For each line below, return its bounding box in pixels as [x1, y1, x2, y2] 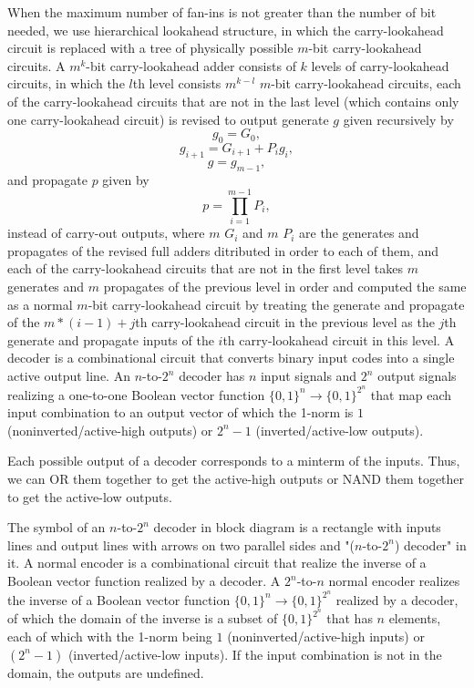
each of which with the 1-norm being [7, 626, 212, 645]
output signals [377, 366, 457, 385]
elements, [388, 609, 441, 628]
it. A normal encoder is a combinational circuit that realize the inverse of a [7, 553, 427, 572]
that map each [370, 385, 452, 404]
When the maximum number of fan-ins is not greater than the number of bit [7, 3, 437, 21]
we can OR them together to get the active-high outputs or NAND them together [7, 469, 465, 488]
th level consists [132, 74, 222, 93]
